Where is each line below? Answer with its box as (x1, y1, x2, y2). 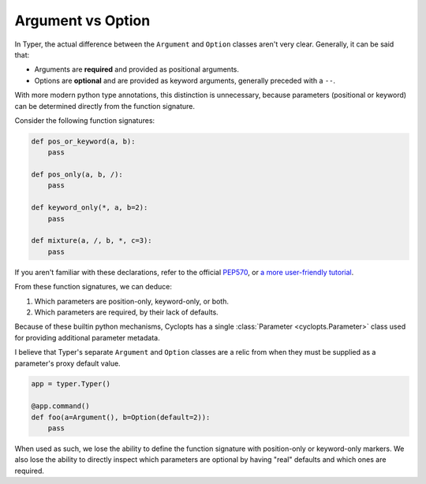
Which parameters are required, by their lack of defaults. (34, 307, 219, 317)
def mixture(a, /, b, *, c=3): (31, 236, 153, 245)
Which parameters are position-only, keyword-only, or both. (34, 296, 229, 306)
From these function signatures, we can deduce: (14, 282, 173, 292)
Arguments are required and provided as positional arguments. (34, 65, 240, 74)
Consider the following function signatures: (14, 115, 155, 125)
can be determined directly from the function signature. (14, 101, 195, 110)
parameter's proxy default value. (14, 359, 121, 368)
